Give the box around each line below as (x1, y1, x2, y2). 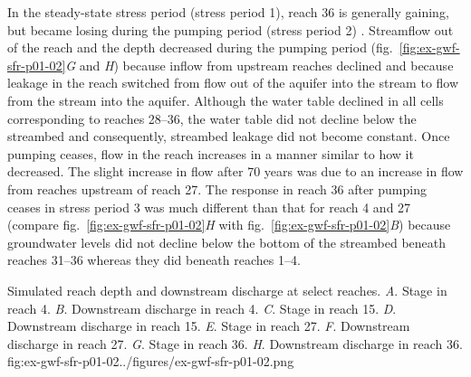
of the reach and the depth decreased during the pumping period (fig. (7, 38, 393, 57)
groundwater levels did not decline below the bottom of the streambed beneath (7, 232, 447, 251)
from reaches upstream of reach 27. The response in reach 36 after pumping (7, 179, 427, 198)
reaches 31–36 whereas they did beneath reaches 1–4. (7, 250, 301, 269)
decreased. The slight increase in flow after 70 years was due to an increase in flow (7, 162, 464, 181)
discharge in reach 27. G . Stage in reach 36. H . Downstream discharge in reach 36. (7, 334, 463, 353)
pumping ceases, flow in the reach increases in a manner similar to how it (7, 144, 414, 163)
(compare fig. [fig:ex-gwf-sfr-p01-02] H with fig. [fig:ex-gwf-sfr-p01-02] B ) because (7, 215, 451, 234)
